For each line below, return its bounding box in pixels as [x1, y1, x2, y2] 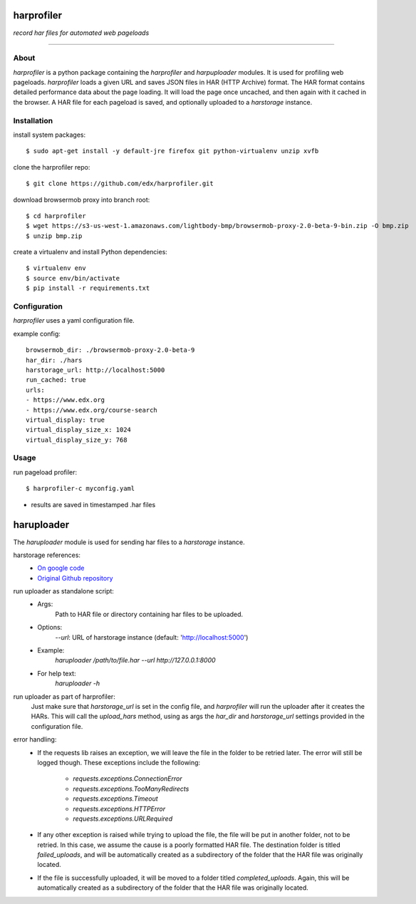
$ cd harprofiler [26, 212, 86, 220]
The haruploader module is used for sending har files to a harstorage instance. [13, 538, 245, 546]
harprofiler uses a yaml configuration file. [13, 316, 135, 325]
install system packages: [13, 130, 86, 139]
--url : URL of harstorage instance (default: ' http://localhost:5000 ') [55, 633, 249, 641]
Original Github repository [37, 573, 113, 582]
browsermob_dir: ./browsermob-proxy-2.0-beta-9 [26, 346, 195, 354]
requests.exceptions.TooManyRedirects [73, 784, 189, 793]
